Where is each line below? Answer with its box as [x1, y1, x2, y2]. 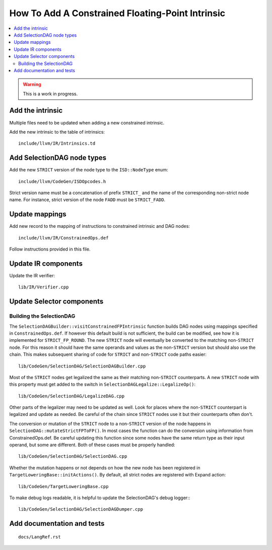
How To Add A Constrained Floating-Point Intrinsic [9, 8, 226, 19]
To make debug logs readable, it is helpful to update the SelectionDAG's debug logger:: [9, 495, 190, 501]
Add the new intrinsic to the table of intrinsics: [9, 129, 105, 135]
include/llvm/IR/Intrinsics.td [18, 141, 96, 146]
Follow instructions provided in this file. [9, 246, 91, 252]
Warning [23, 81, 41, 88]
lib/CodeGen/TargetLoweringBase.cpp [18, 483, 109, 489]
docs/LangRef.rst [18, 534, 61, 539]
